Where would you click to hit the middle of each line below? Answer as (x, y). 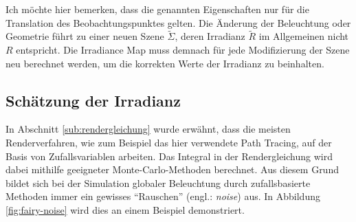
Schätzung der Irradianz (93, 100)
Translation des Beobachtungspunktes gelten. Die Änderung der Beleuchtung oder (178, 22)
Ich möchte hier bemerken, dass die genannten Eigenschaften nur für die (157, 9)
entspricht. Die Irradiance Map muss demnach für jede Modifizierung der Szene (183, 49)
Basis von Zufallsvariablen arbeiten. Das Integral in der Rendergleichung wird (169, 156)
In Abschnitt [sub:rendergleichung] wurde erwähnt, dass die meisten (148, 129)
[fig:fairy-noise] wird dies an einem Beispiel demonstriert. (125, 209)
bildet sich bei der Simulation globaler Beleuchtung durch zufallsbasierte (158, 182)
